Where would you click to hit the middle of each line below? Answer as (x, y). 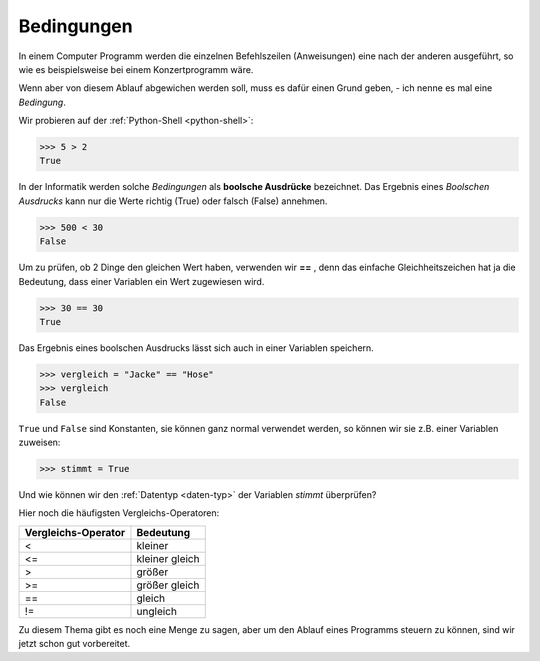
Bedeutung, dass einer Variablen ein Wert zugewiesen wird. (141, 281)
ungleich (156, 611)
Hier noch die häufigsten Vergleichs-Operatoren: (119, 513)
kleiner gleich (168, 558)
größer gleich (168, 585)
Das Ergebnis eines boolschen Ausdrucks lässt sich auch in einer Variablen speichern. (196, 347)
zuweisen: (39, 442)
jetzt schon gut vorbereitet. (74, 644)
